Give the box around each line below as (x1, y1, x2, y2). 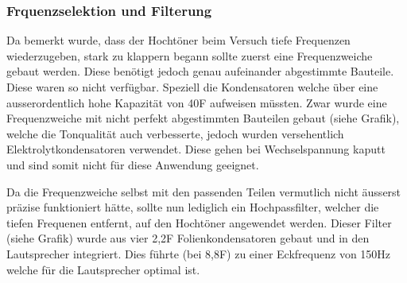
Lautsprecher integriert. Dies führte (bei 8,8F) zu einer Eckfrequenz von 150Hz (6, 245, 391, 262)
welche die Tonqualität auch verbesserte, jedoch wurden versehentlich (6, 125, 344, 141)
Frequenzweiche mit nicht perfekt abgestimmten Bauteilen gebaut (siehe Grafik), (6, 110, 400, 126)
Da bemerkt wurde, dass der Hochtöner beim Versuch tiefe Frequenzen (6, 32, 351, 48)
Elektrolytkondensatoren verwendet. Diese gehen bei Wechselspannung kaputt (6, 141, 386, 157)
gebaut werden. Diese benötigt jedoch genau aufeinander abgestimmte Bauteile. (6, 63, 394, 79)
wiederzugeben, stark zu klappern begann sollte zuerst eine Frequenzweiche (6, 47, 373, 64)
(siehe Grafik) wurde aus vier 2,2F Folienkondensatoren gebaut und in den (6, 230, 370, 246)
